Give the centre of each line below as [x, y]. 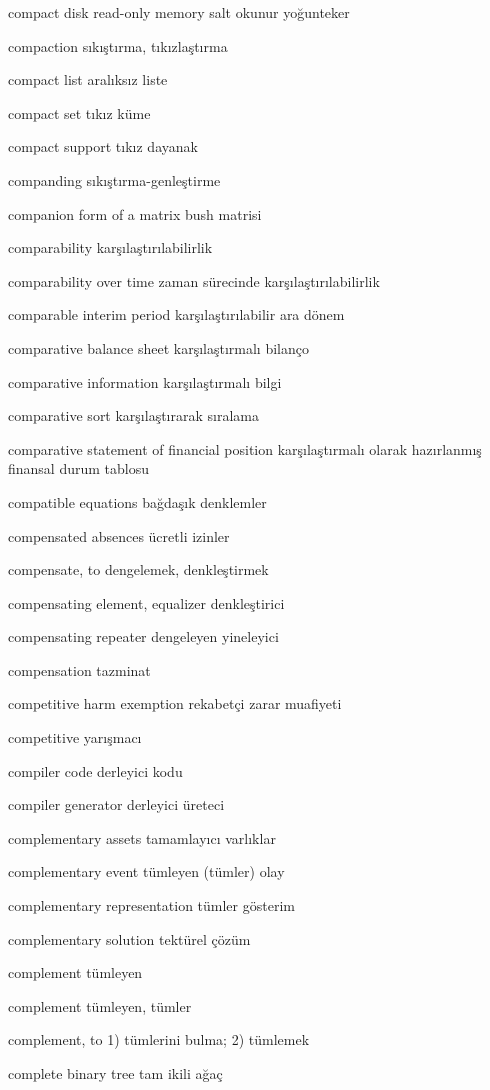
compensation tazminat [79, 669]
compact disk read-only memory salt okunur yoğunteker [179, 12]
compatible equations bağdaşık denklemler [137, 501]
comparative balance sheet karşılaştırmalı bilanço [158, 347]
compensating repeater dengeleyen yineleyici [143, 636]
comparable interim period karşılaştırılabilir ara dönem [176, 314]
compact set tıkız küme [79, 112]
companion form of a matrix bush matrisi [135, 213]
